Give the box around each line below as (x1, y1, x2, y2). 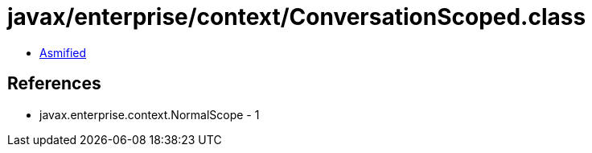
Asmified (39, 45, 87, 60)
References (7, 73, 101, 94)
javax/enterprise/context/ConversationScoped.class (7, 3, 586, 31)
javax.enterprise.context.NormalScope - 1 (39, 107, 260, 122)
